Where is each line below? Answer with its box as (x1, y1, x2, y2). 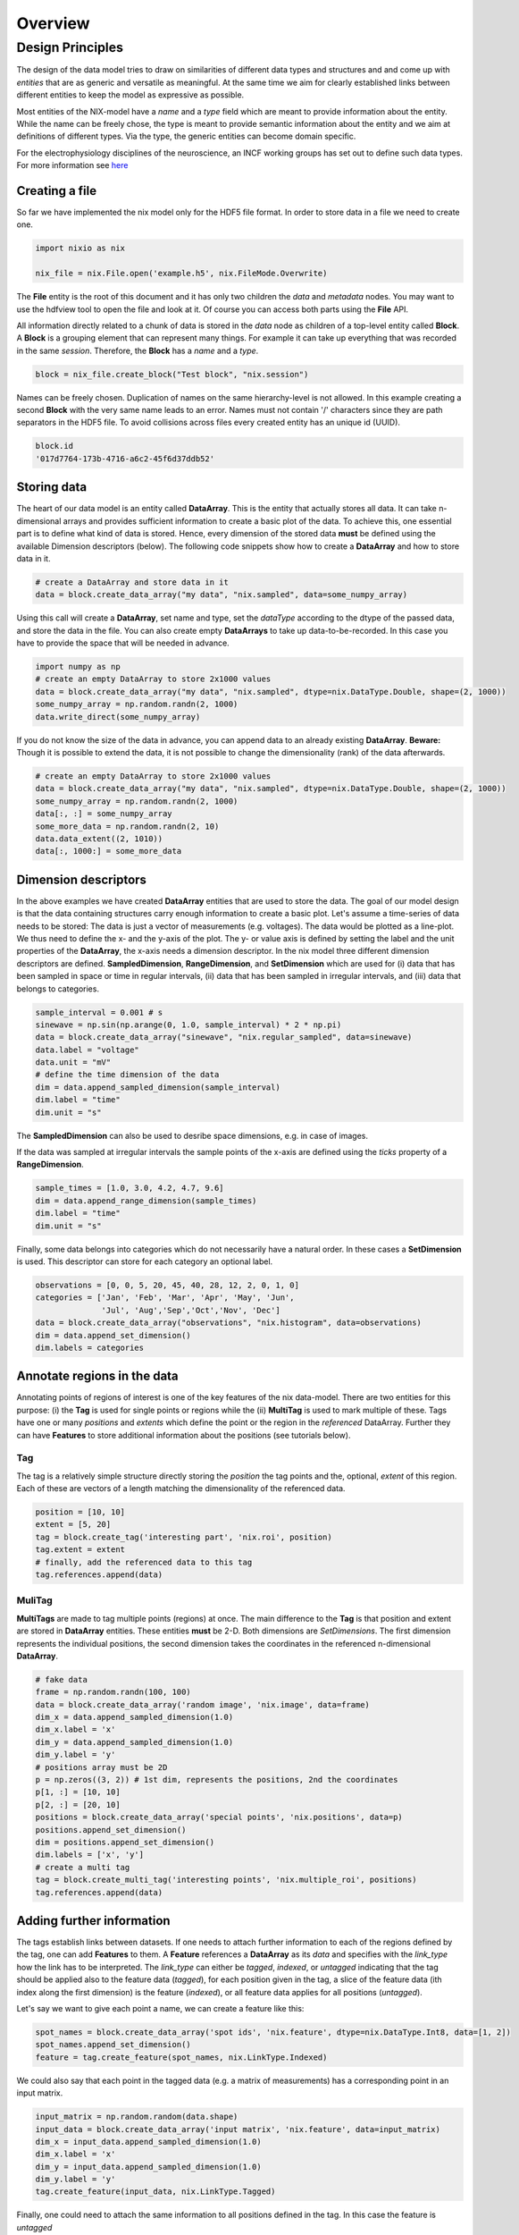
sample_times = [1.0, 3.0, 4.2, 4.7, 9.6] (35, 1183, 224, 1193)
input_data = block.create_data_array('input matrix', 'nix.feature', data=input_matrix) (35, 2124, 441, 2134)
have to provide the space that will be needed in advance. (16, 637, 230, 648)
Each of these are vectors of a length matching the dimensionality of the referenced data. (16, 1483, 346, 1494)
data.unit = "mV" (35, 1058, 112, 1067)
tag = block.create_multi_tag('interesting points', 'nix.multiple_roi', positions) (35, 1875, 417, 1885)
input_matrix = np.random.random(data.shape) (35, 2112, 239, 2122)
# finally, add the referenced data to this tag (35, 1556, 253, 1567)
